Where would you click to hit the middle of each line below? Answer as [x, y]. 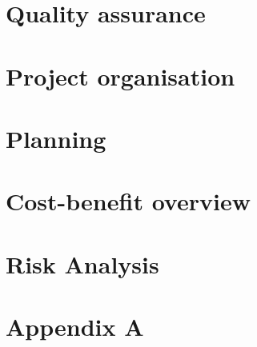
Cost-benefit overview [128, 201]
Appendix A [75, 327]
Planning [56, 138]
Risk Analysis [82, 263]
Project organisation [120, 76]
